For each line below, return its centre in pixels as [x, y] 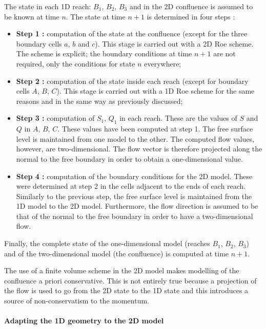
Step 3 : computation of [55, 118]
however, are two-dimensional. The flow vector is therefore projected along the [139, 149]
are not [224, 53]
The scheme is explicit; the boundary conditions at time [104, 53]
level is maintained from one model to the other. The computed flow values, [135, 138]
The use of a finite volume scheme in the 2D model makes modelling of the [122, 270]
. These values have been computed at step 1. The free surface [155, 129]
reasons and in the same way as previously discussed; [99, 101]
